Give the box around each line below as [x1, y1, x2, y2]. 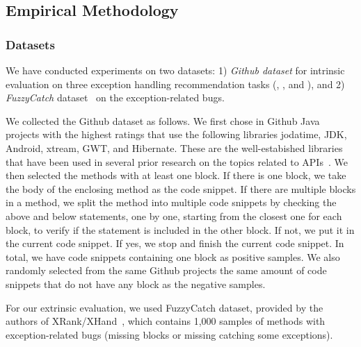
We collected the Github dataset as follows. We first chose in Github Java [6, 113, 320, 128]
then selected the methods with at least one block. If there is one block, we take [6, 168, 346, 183]
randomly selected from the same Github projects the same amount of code [6, 263, 327, 278]
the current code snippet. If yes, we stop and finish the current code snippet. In [6, 236, 344, 251]
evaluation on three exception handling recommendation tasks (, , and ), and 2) [6, 76, 345, 91]
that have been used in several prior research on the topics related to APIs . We [6, 154, 348, 169]
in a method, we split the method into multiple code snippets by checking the [6, 195, 337, 210]
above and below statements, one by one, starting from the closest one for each [6, 208, 342, 223]
